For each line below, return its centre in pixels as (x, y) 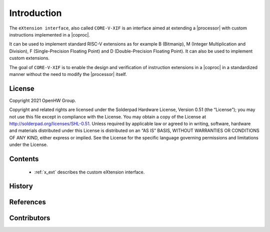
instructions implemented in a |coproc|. (49, 34)
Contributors (30, 218)
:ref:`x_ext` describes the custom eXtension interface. (89, 172)
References (27, 202)
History (21, 186)
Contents (24, 159)
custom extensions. (29, 58)
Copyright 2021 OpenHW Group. (43, 100)
